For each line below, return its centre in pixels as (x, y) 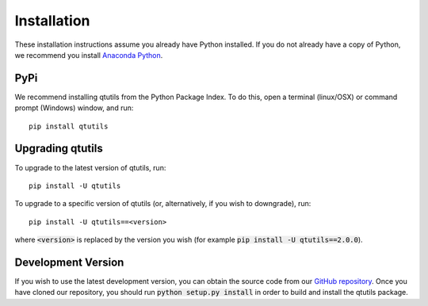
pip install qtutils (69, 126)
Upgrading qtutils (59, 149)
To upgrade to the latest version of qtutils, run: (90, 167)
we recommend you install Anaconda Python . (89, 55)
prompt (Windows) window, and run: (74, 108)
